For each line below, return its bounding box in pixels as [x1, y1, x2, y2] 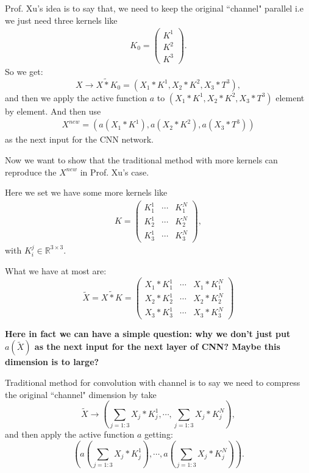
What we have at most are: [5, 265, 107, 277]
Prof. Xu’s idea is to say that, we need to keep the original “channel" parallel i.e [5, 2, 304, 14]
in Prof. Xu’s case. [80, 165, 149, 178]
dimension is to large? [5, 355, 99, 368]
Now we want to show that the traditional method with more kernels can [5, 153, 278, 166]
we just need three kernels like [5, 13, 118, 26]
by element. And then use [5, 104, 101, 117]
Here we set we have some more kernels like [5, 186, 168, 199]
